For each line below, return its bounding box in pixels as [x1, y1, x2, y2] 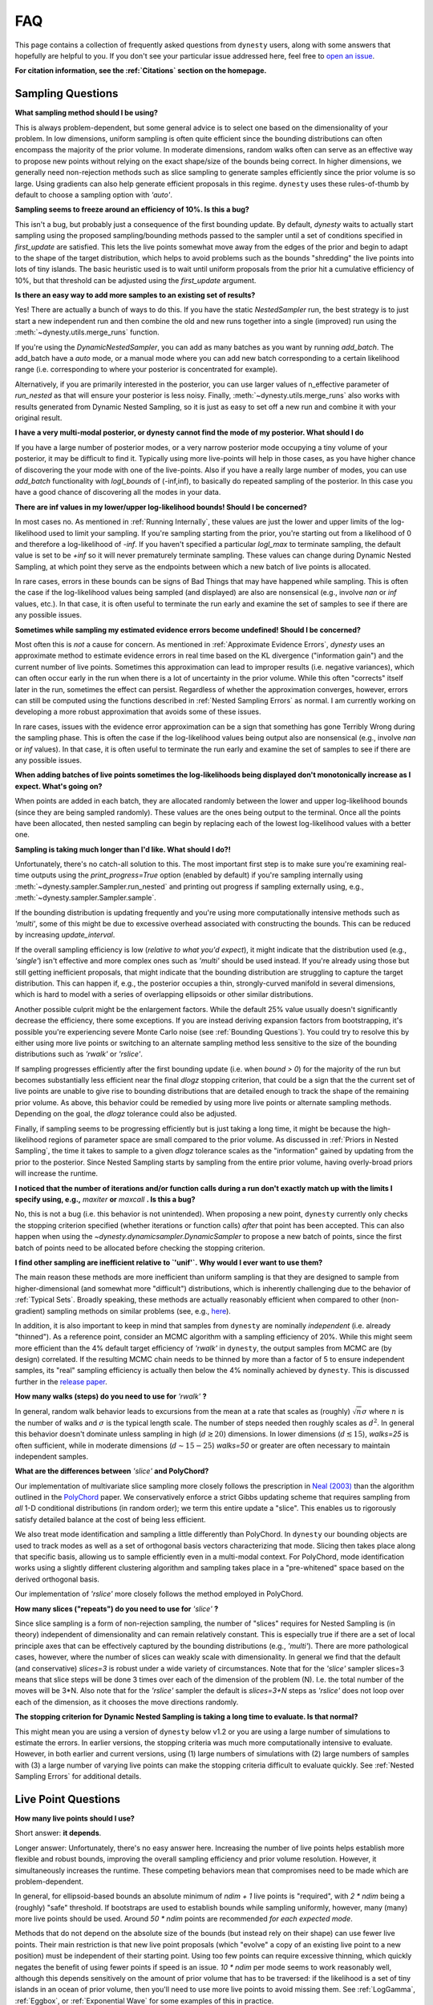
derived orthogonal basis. [14, 1574, 100, 1584]
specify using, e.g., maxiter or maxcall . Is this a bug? [14, 1195, 196, 1204]
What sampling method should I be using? [14, 108, 158, 118]
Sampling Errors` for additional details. [14, 1772, 142, 1781]
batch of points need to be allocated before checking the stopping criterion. [14, 1243, 265, 1253]
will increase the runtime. [14, 1169, 99, 1178]
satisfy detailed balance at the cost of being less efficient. [14, 1514, 206, 1524]
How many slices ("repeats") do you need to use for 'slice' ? [14, 1604, 219, 1614]
